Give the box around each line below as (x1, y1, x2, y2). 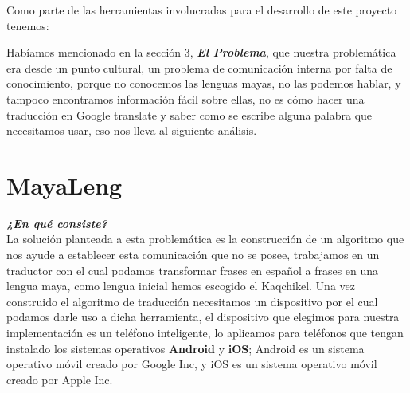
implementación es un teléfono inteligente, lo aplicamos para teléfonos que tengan (6, 324, 404, 341)
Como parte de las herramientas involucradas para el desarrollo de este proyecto (6, 2, 397, 18)
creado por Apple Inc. (6, 371, 113, 387)
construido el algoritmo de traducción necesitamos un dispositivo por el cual (6, 293, 378, 309)
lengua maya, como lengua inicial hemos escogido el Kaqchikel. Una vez (6, 277, 355, 294)
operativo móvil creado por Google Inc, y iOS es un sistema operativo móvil (6, 356, 377, 372)
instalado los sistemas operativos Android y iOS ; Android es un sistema (6, 340, 365, 356)
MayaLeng (6, 168, 123, 201)
